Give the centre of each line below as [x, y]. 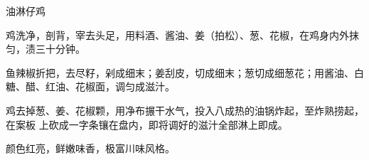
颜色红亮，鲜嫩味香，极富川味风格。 [90, 148]
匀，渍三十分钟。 [46, 49]
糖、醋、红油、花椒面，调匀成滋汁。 [90, 86]
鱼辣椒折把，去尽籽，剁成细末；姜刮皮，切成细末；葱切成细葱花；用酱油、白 [185, 72]
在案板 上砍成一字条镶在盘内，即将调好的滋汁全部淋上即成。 [147, 124]
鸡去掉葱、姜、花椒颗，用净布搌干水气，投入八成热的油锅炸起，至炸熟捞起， [185, 110]
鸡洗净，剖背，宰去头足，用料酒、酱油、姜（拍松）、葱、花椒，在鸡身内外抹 [182, 34]
